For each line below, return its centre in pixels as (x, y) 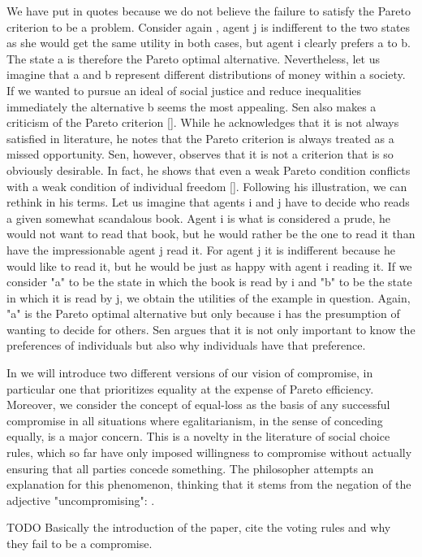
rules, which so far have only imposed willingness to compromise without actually (209, 453)
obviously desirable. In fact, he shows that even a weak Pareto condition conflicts (209, 170)
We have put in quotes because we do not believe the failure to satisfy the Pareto (209, 11)
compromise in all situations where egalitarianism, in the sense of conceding (195, 420)
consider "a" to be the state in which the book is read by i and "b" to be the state (209, 282)
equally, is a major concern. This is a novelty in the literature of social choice (198, 436)
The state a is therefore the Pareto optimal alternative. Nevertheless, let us (193, 58)
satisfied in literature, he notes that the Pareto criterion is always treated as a (200, 138)
